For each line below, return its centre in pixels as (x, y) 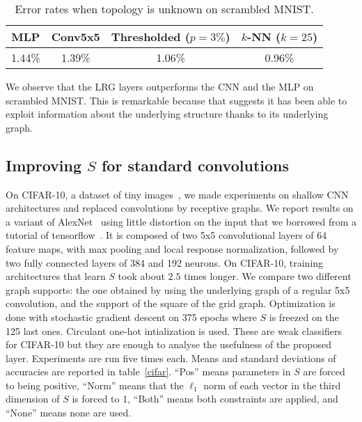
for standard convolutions (195, 165)
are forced (324, 372)
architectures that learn (56, 276)
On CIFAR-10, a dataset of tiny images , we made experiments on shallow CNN (177, 194)
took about (141, 276)
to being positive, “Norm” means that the (95, 385)
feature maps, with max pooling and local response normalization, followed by (172, 248)
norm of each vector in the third (272, 385)
